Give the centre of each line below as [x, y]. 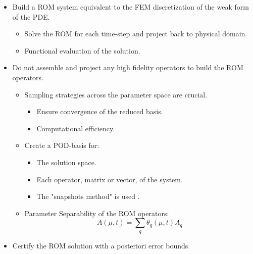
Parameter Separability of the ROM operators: [97, 213]
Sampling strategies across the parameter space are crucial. [116, 94]
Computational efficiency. [76, 128]
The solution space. [66, 162]
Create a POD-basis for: [62, 145]
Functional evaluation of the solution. [82, 50]
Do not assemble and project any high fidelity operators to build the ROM [128, 67]
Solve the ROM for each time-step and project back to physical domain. [136, 34]
